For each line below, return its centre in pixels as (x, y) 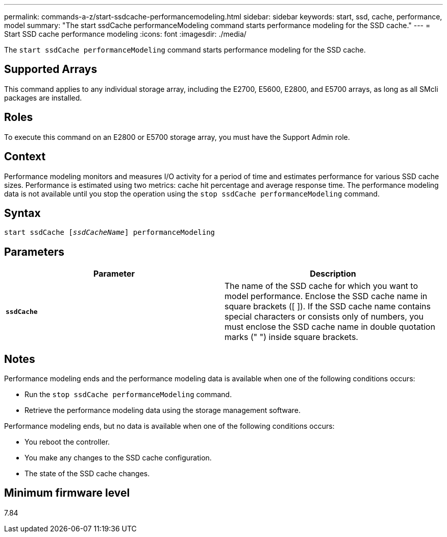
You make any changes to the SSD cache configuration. (118, 458)
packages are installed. (43, 97)
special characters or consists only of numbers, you (324, 317)
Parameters (34, 252)
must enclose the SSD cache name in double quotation (330, 327)
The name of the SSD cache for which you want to (321, 286)
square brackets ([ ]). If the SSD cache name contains (328, 307)
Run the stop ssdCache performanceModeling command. (128, 395)
